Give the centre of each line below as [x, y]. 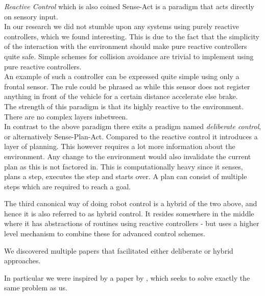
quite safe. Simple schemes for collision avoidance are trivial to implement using [129, 56]
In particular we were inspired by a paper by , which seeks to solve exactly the [127, 277]
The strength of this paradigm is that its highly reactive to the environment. [124, 106]
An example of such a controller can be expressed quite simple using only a [122, 76]
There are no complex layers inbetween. [66, 116]
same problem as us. [36, 288]
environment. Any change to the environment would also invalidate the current [128, 156]
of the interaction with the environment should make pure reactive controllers [126, 46]
